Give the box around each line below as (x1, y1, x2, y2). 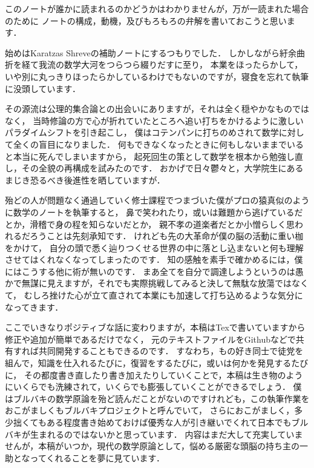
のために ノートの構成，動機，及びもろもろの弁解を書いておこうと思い (5, 14, 287, 27)
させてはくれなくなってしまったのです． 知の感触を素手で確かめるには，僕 (5, 253, 303, 266)
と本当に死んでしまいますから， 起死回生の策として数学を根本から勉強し (5, 150, 295, 162)
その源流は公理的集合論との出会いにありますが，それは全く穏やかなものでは (5, 102, 310, 115)
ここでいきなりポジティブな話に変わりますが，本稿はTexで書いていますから (5, 321, 306, 334)
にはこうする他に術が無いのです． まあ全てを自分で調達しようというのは (5, 265, 295, 277)
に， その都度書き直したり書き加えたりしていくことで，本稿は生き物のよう (5, 368, 303, 381)
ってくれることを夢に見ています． (30, 451, 165, 464)
